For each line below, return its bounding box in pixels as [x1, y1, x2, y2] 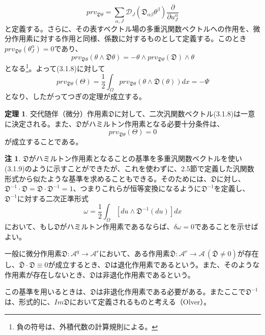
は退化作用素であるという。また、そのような [110, 259, 260, 270]
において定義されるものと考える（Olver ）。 [69, 296, 211, 307]
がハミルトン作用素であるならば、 [60, 221, 174, 232]
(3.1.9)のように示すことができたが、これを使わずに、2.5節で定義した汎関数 [5, 163, 254, 173]
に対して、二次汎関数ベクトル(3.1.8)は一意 [114, 108, 255, 119]
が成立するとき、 [48, 259, 105, 270]
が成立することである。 [5, 136, 83, 146]
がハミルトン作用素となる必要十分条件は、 [81, 118, 224, 129]
